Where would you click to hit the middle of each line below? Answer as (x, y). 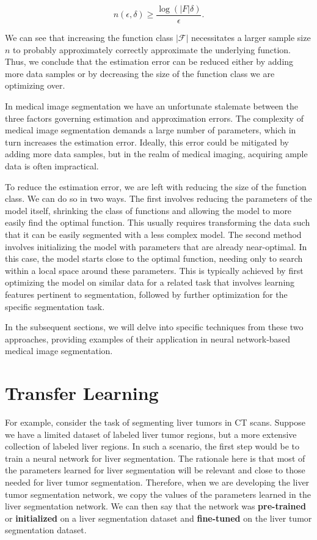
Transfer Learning (82, 393)
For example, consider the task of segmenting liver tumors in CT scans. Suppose (155, 422)
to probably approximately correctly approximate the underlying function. (152, 49)
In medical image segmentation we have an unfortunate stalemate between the (152, 106)
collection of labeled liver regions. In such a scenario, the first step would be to (152, 446)
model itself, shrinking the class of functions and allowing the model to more (148, 210)
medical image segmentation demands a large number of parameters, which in (151, 130)
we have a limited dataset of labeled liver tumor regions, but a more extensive (151, 434)
